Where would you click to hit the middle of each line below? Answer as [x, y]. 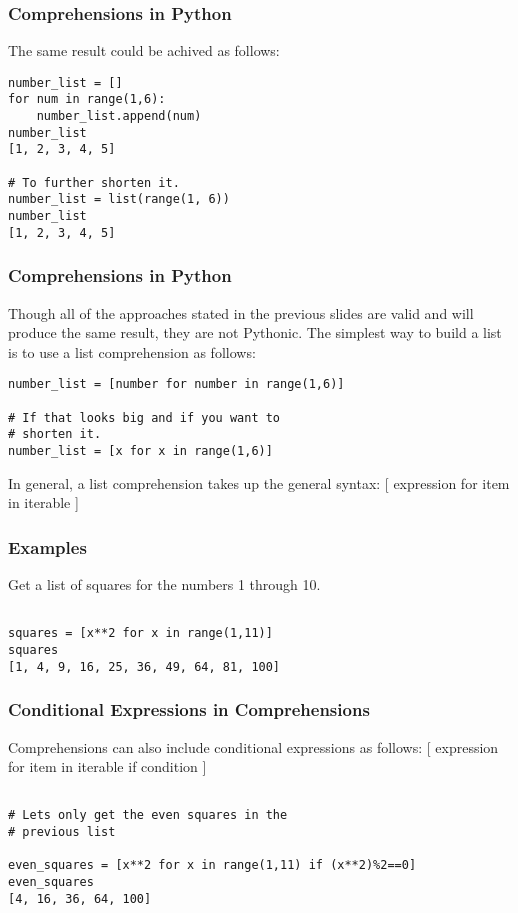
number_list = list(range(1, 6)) [119, 199]
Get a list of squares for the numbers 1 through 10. [164, 584]
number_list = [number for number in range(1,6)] [176, 384]
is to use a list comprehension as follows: [132, 351]
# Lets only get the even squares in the [148, 815]
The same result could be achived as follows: [144, 50]
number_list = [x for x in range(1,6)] [140, 451]
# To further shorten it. [94, 182]
